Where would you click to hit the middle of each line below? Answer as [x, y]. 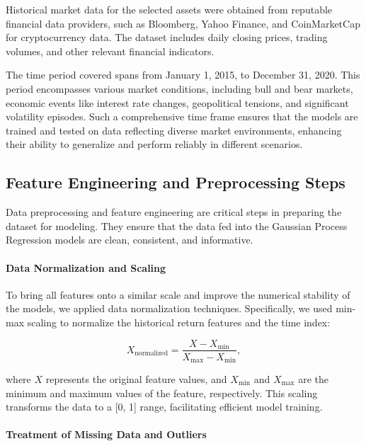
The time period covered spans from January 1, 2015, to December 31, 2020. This [183, 75]
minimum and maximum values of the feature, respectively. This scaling [162, 393]
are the [314, 379]
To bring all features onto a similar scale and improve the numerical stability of [178, 294]
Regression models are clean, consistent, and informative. [130, 240]
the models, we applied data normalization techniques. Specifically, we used [169, 308]
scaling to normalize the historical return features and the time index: [179, 322]
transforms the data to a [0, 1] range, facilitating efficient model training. [164, 407]
